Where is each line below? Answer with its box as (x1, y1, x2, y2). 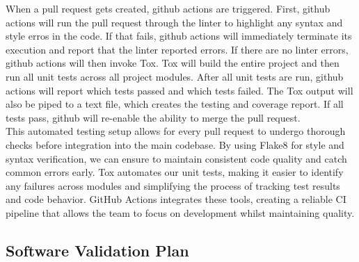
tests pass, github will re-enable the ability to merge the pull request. (6, 110, 301, 124)
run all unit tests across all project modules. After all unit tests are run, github (6, 69, 344, 83)
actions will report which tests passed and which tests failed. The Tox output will (6, 83, 353, 97)
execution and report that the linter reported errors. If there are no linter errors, (6, 42, 349, 56)
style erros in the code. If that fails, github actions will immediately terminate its (6, 28, 352, 43)
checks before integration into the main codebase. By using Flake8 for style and (6, 137, 344, 152)
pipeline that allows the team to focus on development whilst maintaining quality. (6, 205, 355, 220)
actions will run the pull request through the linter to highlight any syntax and (6, 15, 343, 29)
